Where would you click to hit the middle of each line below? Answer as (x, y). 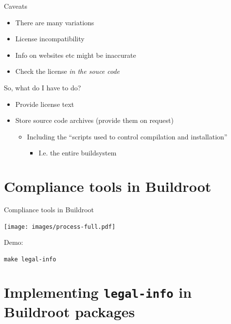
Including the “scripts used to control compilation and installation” (127, 136)
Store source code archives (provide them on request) (94, 120)
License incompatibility (50, 39)
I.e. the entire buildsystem (78, 153)
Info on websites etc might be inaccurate (76, 55)
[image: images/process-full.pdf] (60, 227)
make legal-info (30, 259)
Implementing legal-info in (98, 292)
